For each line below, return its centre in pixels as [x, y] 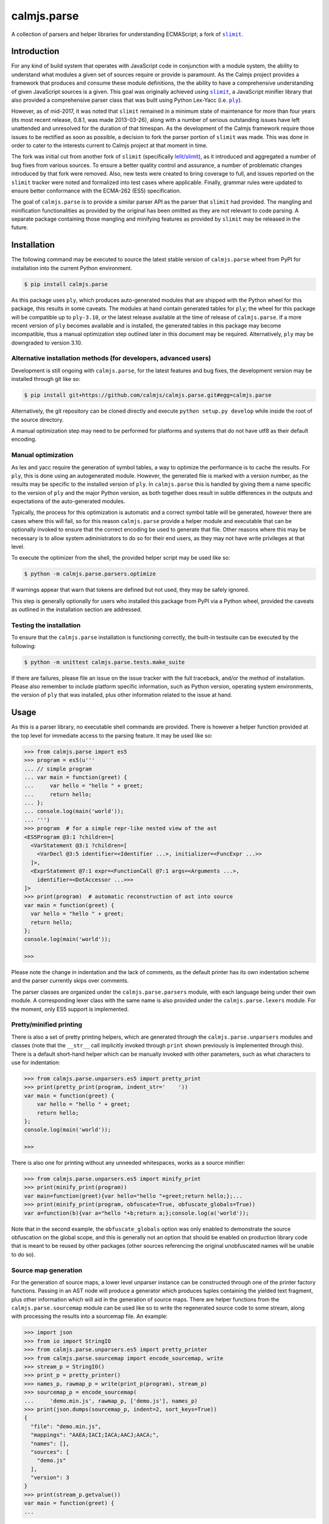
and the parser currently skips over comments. [70, 981]
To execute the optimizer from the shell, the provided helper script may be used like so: [121, 558]
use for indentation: [36, 1062]
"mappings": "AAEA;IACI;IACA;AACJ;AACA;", [95, 1435]
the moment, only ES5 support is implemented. [70, 1009]
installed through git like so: [46, 379]
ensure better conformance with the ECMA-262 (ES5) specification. [96, 190]
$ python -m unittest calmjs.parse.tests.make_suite [104, 662]
